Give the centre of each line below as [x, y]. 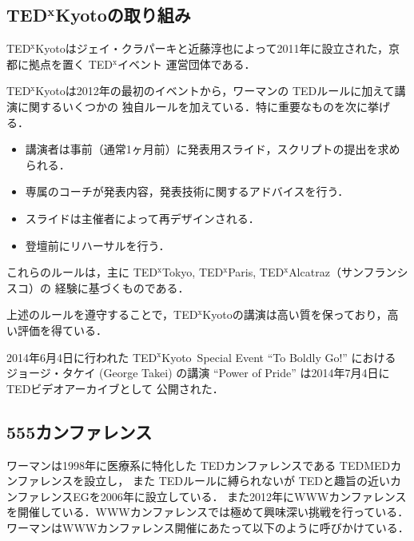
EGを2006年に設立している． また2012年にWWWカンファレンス [240, 496]
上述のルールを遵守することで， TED [102, 314]
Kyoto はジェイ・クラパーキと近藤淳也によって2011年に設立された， [212, 48]
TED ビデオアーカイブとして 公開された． [115, 388]
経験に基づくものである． [122, 287]
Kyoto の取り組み [123, 15]
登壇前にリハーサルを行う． [98, 245]
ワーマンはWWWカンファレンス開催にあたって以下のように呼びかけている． [208, 527]
